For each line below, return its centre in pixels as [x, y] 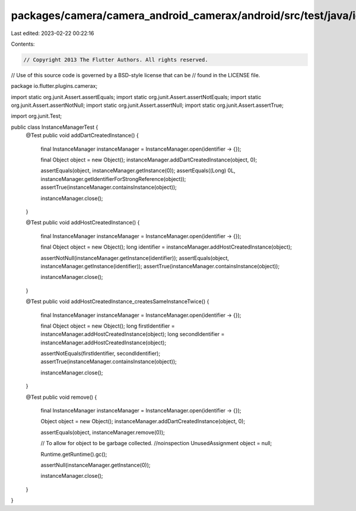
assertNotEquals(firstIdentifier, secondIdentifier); [100, 354]
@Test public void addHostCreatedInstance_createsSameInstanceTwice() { [117, 301]
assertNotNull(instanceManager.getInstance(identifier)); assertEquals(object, [135, 258]
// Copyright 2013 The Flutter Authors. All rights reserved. [116, 60]
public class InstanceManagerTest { [55, 127]
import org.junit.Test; [36, 116]
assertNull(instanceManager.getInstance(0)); [96, 465]
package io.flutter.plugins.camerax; [54, 86]
